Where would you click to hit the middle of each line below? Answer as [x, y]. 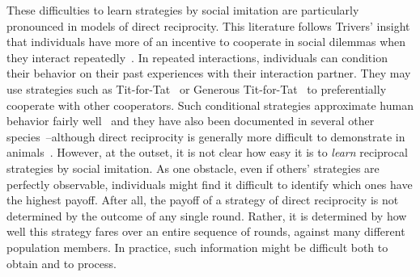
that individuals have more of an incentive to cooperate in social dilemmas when [206, 42]
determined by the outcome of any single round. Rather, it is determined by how [207, 215]
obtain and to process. [62, 263]
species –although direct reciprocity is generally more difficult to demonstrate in [206, 136]
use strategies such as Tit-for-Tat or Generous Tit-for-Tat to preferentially [197, 88]
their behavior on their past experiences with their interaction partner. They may [209, 73]
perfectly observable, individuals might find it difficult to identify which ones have [210, 184]
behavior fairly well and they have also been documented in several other [191, 121]
